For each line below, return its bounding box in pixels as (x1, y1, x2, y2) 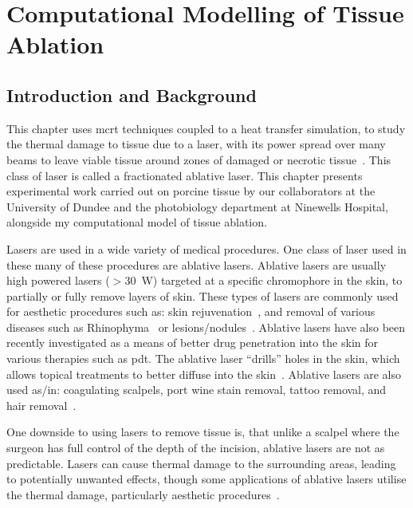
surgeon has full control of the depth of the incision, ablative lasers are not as (6, 439, 385, 456)
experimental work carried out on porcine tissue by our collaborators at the (6, 183, 376, 199)
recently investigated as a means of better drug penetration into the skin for (6, 334, 379, 351)
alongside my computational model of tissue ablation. (6, 214, 267, 230)
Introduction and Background (6, 82, 257, 107)
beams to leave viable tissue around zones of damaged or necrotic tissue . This (6, 151, 391, 167)
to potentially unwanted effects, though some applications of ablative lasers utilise (6, 471, 407, 487)
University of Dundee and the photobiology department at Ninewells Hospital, (6, 198, 388, 215)
